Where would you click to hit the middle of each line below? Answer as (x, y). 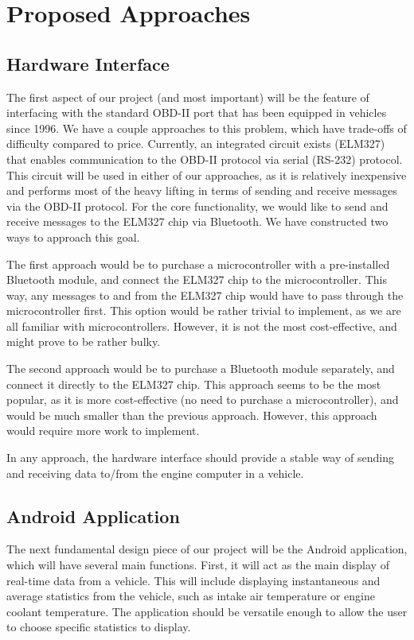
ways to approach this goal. (73, 237)
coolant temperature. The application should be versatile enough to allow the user (207, 611)
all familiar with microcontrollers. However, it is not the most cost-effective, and (202, 326)
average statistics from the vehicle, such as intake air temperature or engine (191, 596)
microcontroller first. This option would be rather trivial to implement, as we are (204, 310)
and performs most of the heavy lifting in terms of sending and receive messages (202, 190)
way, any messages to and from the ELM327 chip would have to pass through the (205, 295)
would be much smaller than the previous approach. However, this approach (192, 415)
